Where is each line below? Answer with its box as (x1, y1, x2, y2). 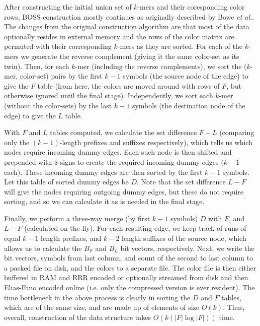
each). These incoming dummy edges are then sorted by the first (4, 166, 203, 177)
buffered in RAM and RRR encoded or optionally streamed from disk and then (4, 272, 248, 283)
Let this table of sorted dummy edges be (4, 176, 129, 187)
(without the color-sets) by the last (4, 100, 112, 110)
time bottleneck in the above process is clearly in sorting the (4, 292, 191, 302)
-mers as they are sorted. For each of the (117, 41, 242, 51)
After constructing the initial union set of (4, 2, 132, 12)
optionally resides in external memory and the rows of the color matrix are (4, 31, 234, 41)
